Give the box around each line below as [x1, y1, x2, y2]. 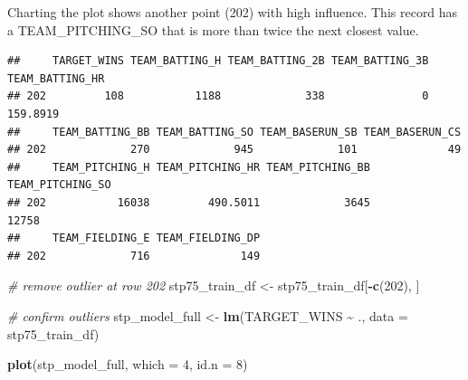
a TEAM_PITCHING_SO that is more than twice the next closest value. [7, 20, 419, 39]
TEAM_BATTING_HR [7, 71, 105, 85]
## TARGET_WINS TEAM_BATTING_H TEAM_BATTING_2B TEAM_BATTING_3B [7, 54, 429, 68]
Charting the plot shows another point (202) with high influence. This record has [7, 3, 458, 21]
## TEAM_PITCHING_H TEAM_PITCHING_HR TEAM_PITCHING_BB [7, 160, 370, 174]
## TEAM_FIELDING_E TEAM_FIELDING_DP [7, 232, 261, 245]
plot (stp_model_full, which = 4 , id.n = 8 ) [7, 355, 248, 374]
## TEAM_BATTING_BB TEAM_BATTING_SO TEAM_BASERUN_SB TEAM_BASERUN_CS [7, 125, 462, 138]
